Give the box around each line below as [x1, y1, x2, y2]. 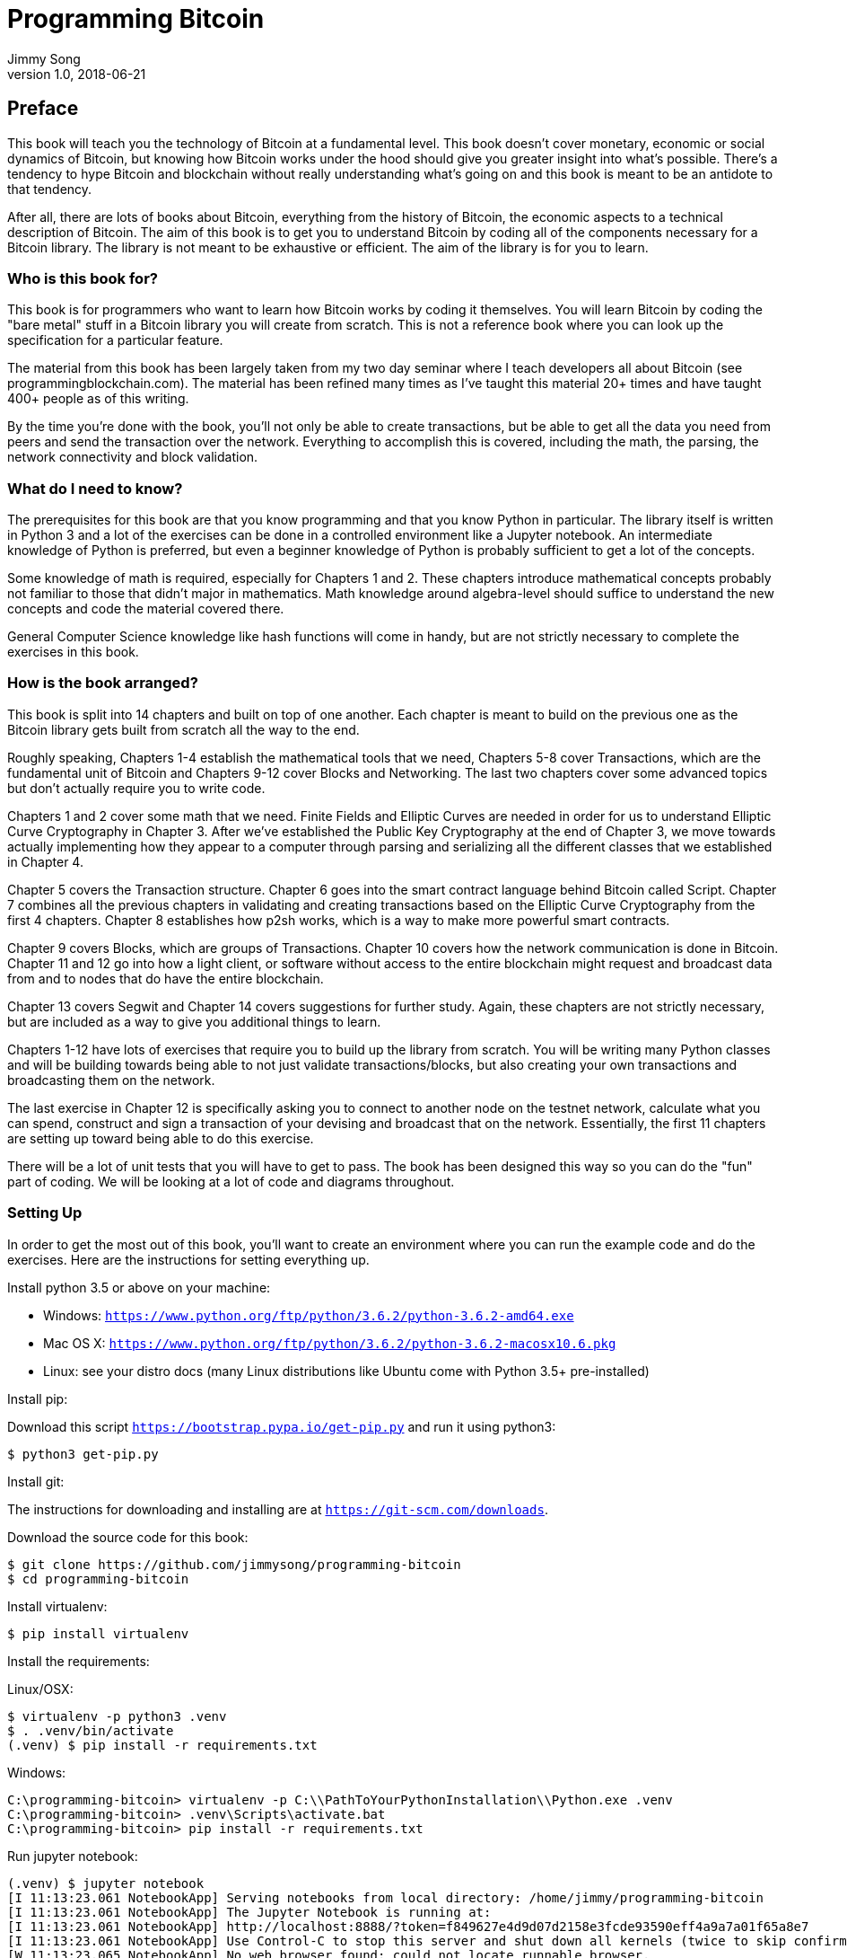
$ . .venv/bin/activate [7, 1723, 174, 1738]
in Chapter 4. [7, 853, 83, 869]
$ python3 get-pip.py [7, 1446, 159, 1461]
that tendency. [7, 181, 92, 197]
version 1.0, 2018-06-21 [7, 66, 146, 82]
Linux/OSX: [7, 1680, 74, 1697]
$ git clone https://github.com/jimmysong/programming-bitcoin [7, 1557, 461, 1572]
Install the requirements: [7, 1653, 150, 1669]
